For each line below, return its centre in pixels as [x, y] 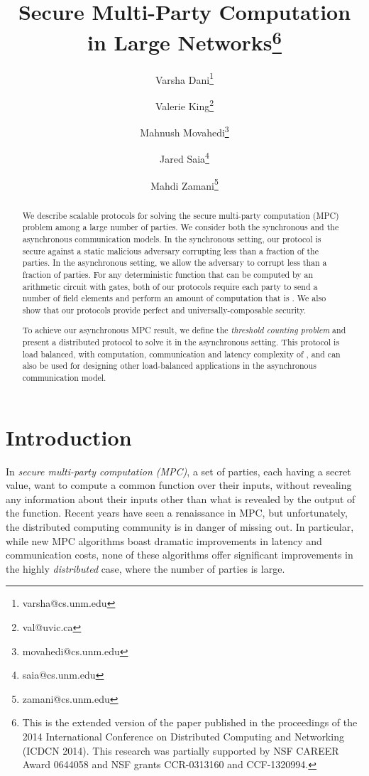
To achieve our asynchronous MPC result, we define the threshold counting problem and [184, 330]
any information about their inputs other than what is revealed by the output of [181, 499]
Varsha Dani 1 [184, 78]
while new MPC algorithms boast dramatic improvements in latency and [164, 540]
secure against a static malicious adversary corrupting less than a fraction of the [170, 250]
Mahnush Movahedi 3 [184, 131]
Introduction [69, 437]
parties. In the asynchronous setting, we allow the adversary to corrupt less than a [175, 263]
